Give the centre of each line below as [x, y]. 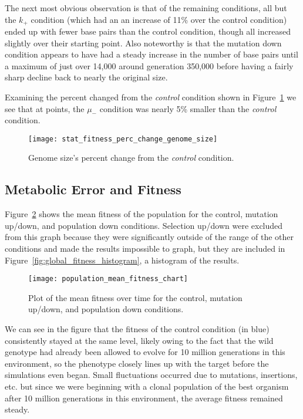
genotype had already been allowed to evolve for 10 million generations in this [145, 352]
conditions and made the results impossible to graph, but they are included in [145, 249]
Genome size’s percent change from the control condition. [131, 158]
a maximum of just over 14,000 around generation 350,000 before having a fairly [149, 65]
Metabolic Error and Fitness [93, 189]
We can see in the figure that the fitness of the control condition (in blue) [137, 329]
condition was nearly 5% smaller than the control [188, 108]
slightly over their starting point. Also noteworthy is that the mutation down [143, 43]
